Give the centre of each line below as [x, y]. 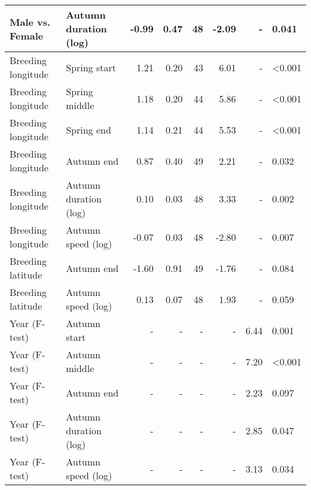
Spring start [91, 67]
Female [27, 35]
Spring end [89, 129]
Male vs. [30, 22]
